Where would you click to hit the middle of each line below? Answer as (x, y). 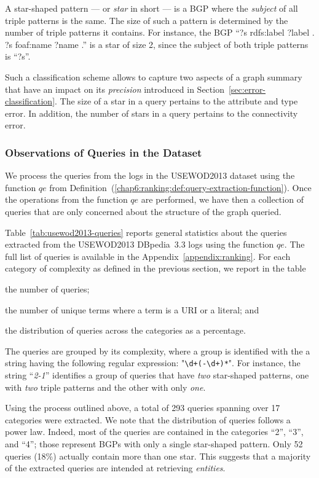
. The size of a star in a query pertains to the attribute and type (176, 101)
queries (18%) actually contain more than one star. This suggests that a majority (158, 456)
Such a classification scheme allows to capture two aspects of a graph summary (154, 76)
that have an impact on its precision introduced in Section (115, 89)
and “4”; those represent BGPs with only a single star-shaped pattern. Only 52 (154, 443)
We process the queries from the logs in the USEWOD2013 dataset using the (150, 175)
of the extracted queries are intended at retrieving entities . (115, 468)
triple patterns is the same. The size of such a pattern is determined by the (147, 20)
